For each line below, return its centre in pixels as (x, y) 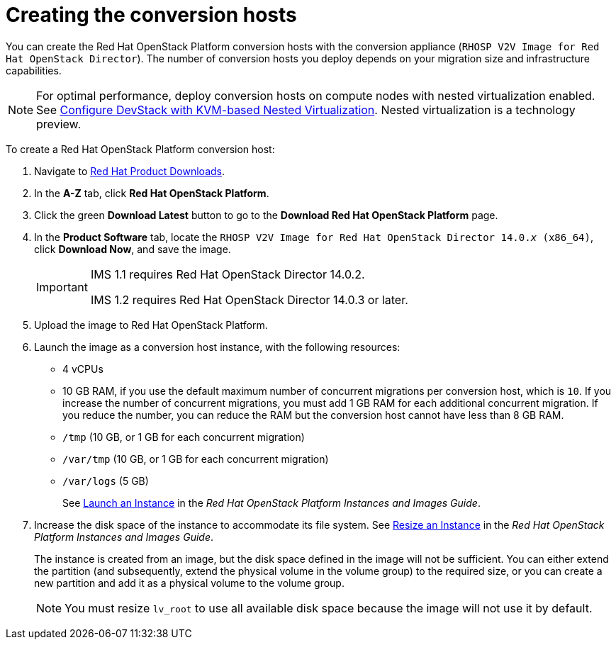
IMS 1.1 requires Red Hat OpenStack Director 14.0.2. (228, 274)
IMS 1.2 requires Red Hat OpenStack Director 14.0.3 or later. (249, 299)
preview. (59, 124)
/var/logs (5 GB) (106, 481)
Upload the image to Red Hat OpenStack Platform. (151, 325)
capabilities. (34, 70)
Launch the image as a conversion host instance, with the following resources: (217, 347)
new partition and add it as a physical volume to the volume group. (189, 583)
